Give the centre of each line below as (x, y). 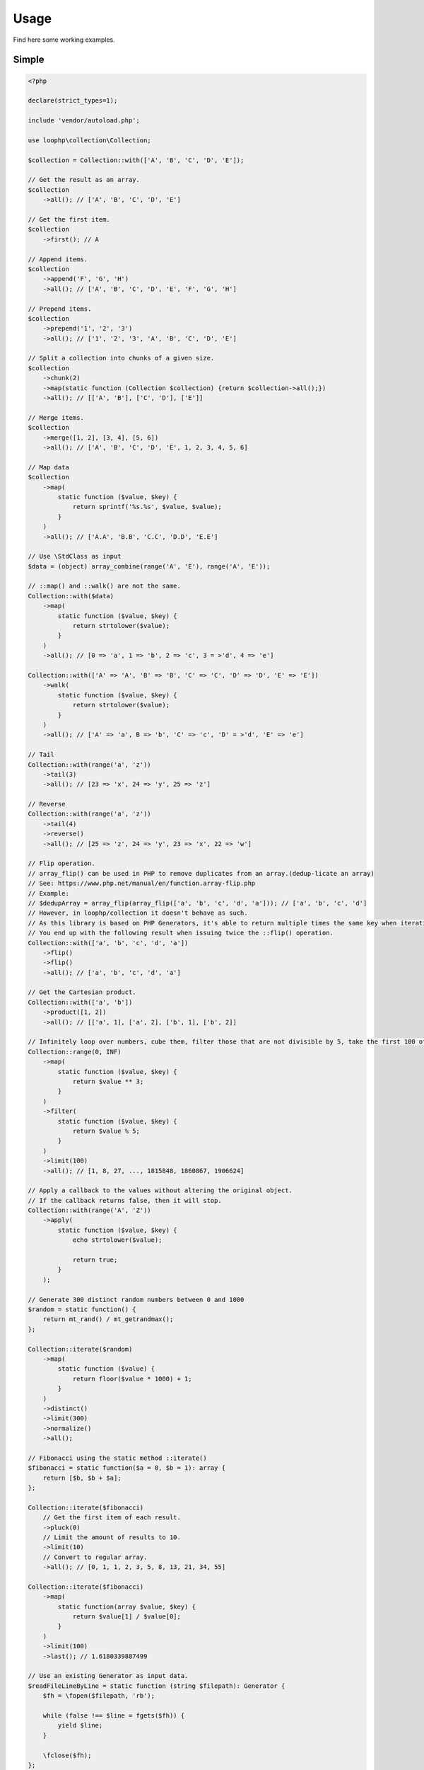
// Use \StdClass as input (75, 556)
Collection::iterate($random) (80, 1349)
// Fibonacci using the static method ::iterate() (118, 1458)
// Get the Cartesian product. (82, 992)
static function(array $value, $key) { (126, 1606)
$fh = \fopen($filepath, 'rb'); (99, 1696)
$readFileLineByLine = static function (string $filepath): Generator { (157, 1686)
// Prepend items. (60, 309)
